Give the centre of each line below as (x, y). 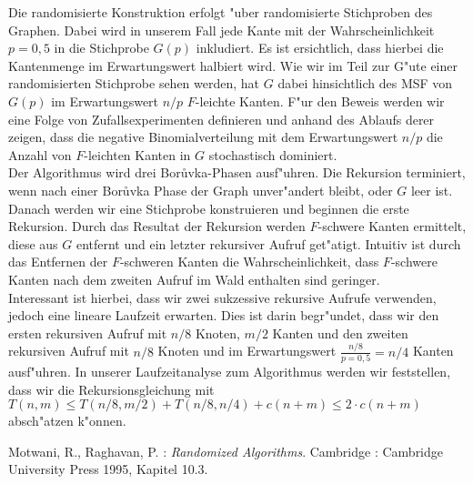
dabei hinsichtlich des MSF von (365, 83)
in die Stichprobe (101, 48)
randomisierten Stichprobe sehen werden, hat (134, 83)
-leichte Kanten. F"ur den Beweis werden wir (320, 101)
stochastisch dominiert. (273, 154)
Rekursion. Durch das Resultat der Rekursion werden (157, 226)
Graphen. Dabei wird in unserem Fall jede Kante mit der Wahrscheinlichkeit (221, 30)
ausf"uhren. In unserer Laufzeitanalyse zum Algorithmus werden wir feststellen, (230, 371)
